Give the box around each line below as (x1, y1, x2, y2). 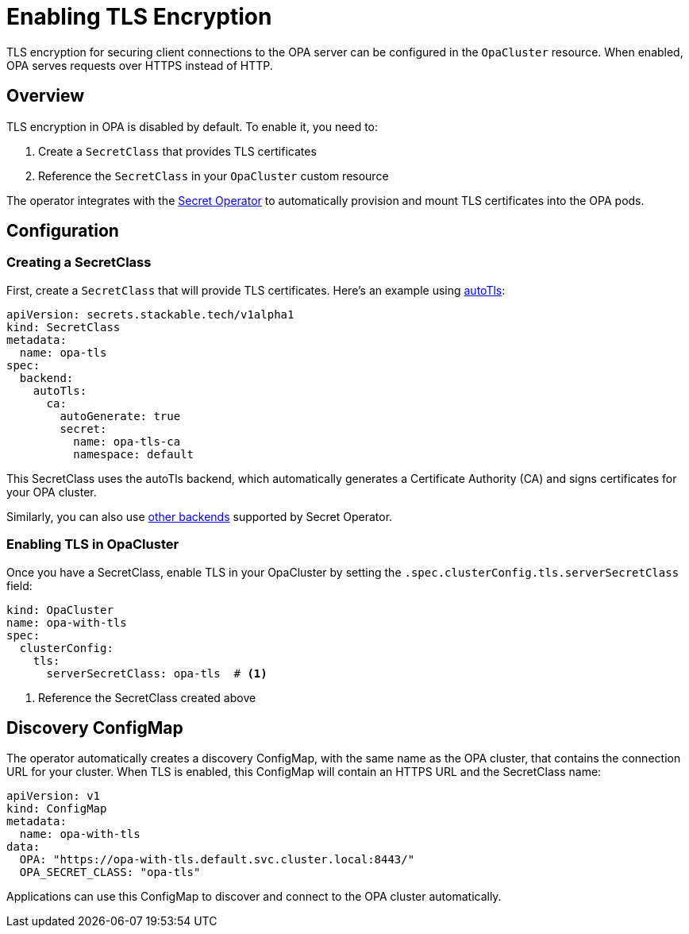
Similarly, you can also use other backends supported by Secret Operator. (6, 509, 393, 523)
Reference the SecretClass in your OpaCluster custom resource (38, 168, 389, 183)
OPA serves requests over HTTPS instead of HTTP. (6, 58, 273, 72)
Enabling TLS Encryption (6, 3, 272, 30)
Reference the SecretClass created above (38, 690, 256, 704)
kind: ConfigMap (6, 802, 107, 816)
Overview (6, 86, 85, 106)
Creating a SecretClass (6, 254, 152, 271)
